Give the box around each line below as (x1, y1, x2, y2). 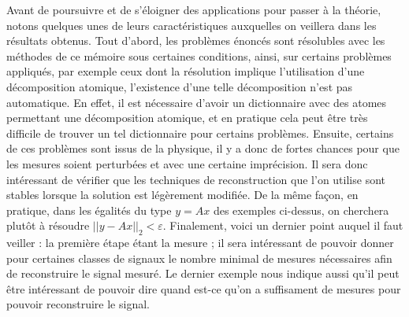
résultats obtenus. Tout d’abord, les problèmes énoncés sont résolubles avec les (6, 32, 385, 49)
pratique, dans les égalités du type (6, 201, 172, 218)
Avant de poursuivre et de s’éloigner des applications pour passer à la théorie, (6, 2, 381, 17)
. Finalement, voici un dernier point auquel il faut (162, 217, 403, 234)
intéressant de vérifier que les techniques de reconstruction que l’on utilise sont (6, 171, 385, 187)
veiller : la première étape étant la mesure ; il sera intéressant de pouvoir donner (6, 234, 394, 251)
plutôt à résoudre (6, 217, 90, 234)
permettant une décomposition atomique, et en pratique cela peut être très (6, 109, 368, 126)
